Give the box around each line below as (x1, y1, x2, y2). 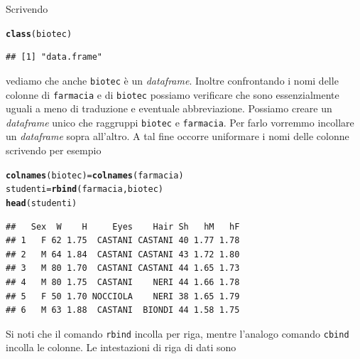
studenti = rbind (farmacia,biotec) (6, 184, 163, 195)
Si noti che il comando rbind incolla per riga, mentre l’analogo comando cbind (6, 326, 349, 341)
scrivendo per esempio (6, 143, 102, 157)
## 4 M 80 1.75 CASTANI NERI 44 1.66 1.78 (6, 277, 240, 287)
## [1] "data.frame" (6, 52, 103, 63)
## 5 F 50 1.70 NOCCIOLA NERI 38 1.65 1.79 (6, 291, 240, 301)
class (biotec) (6, 28, 72, 39)
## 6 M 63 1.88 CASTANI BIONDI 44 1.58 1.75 (6, 305, 240, 316)
